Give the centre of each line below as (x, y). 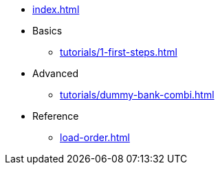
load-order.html (95, 137)
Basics (47, 31)
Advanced (55, 73)
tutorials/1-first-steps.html (119, 52)
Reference (56, 116)
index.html (56, 9)
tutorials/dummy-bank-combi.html (137, 95)
